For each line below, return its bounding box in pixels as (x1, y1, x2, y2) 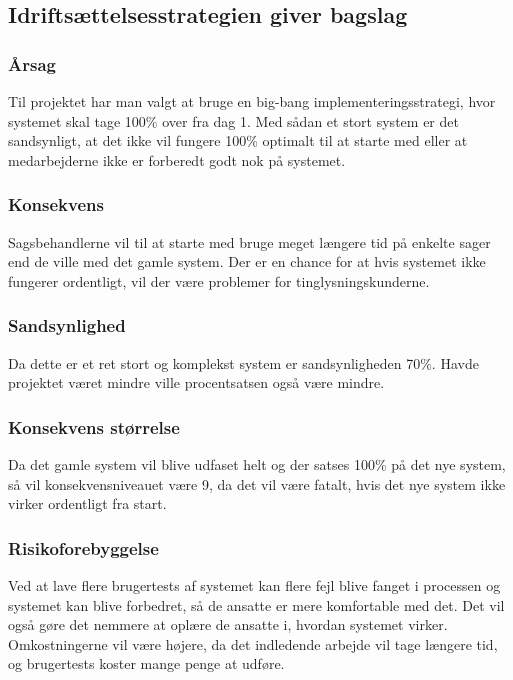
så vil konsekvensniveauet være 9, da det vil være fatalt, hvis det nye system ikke (8, 473, 506, 494)
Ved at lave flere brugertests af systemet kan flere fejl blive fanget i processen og (8, 575, 501, 595)
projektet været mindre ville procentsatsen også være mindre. (8, 372, 385, 393)
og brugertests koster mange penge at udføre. (8, 653, 285, 674)
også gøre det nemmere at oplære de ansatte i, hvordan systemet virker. (8, 614, 448, 635)
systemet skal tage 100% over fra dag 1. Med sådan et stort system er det (8, 110, 459, 131)
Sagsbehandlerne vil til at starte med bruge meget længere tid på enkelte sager (8, 231, 491, 252)
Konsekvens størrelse (8, 414, 180, 439)
